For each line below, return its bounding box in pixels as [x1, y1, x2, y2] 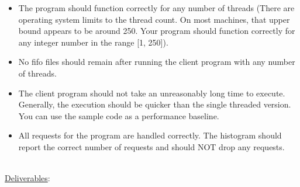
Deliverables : [5, 172, 50, 184]
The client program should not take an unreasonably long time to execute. [18, 86, 285, 99]
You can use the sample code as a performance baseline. [18, 109, 219, 122]
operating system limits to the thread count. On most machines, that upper [18, 13, 290, 25]
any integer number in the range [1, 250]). [18, 36, 168, 48]
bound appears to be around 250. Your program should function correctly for [18, 25, 295, 37]
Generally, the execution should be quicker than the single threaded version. [18, 98, 291, 110]
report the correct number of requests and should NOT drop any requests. [18, 140, 285, 153]
